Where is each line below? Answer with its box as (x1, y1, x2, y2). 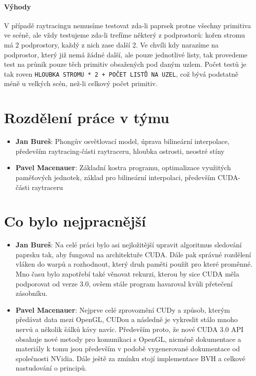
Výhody (4, 1, 31, 11)
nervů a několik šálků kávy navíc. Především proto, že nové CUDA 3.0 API (15, 324, 244, 334)
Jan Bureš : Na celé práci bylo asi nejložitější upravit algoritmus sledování (15, 239, 242, 250)
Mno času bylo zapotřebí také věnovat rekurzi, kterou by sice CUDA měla (15, 269, 239, 279)
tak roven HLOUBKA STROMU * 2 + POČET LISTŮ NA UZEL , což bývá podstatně (4, 68, 239, 79)
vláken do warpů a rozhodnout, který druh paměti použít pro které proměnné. (15, 259, 253, 269)
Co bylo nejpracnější (4, 211, 146, 231)
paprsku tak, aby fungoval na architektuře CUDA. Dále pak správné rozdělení (15, 249, 251, 259)
